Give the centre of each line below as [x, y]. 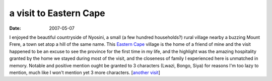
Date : [15, 28]
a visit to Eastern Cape [57, 13]
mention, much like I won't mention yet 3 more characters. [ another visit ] [85, 72]
